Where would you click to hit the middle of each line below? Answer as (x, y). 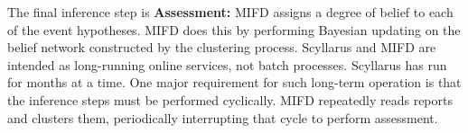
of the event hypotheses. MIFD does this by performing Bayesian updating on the (234, 29)
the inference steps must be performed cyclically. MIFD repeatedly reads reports (230, 99)
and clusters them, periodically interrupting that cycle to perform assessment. (223, 117)
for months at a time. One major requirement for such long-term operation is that (234, 82)
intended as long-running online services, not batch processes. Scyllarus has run (227, 64)
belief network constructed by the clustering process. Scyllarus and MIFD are (222, 47)
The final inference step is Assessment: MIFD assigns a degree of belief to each (230, 12)
